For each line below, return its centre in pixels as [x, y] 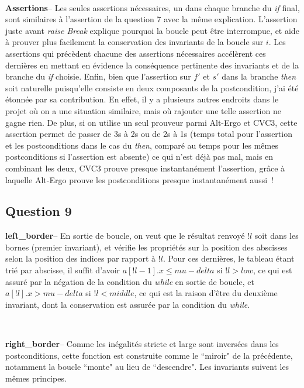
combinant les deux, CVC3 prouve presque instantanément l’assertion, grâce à [145, 168]
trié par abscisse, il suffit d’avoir [63, 270]
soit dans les [277, 236]
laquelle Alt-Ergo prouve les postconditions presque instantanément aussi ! [139, 179]
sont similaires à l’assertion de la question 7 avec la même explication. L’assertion [151, 19]
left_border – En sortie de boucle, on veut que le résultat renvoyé [125, 236]
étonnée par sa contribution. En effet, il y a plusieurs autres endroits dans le [142, 99]
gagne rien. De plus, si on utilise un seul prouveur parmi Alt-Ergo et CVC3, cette [151, 122]
